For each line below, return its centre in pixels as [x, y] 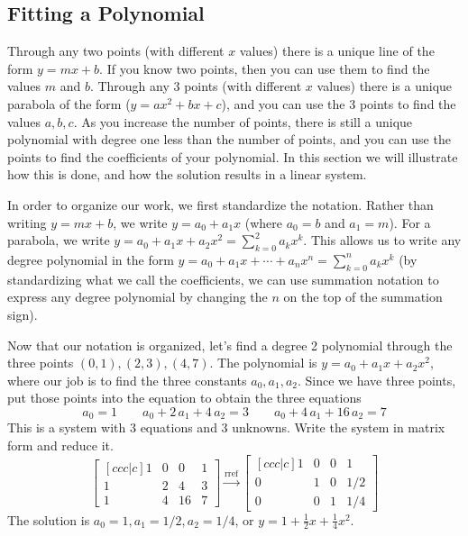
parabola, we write [59, 240]
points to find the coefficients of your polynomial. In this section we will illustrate [233, 156]
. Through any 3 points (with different [196, 86]
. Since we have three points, [376, 380]
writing [27, 222]
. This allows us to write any [382, 240]
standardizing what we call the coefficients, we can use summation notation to [223, 279]
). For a [410, 222]
